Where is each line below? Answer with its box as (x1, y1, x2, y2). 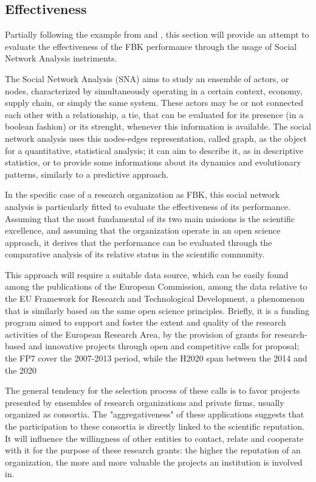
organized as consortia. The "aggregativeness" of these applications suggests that (5, 408, 304, 421)
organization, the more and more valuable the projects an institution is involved (5, 455, 303, 468)
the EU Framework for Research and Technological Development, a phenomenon (5, 292, 304, 305)
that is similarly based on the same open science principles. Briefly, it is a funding (5, 304, 309, 316)
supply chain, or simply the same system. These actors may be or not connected (5, 96, 303, 109)
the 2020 (5, 363, 37, 376)
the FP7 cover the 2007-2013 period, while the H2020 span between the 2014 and (5, 352, 307, 365)
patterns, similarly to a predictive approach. (5, 167, 169, 180)
